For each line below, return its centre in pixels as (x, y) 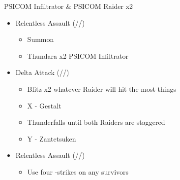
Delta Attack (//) (42, 72)
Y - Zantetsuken (52, 138)
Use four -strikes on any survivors (78, 171)
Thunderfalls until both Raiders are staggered (96, 122)
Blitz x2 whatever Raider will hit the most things (102, 89)
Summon (41, 39)
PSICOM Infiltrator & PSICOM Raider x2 (69, 6)
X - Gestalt (44, 105)
